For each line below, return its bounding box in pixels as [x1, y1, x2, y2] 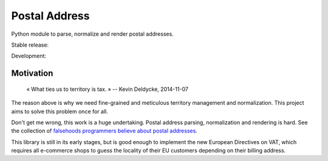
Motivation [11, 68, 53, 79]
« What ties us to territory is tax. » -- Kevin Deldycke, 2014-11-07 [26, 85, 188, 93]
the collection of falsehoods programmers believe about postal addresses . [11, 127, 197, 134]
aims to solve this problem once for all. [11, 108, 109, 115]
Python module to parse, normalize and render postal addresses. [11, 30, 174, 38]
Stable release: [11, 41, 49, 48]
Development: [11, 52, 47, 60]
